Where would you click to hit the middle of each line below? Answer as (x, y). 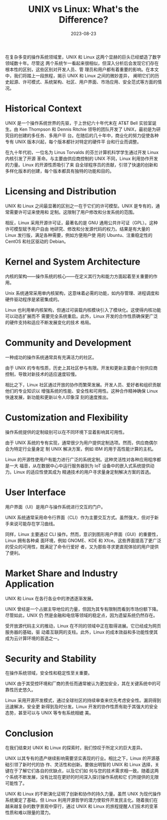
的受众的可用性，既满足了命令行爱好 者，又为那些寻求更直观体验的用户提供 (82, 546)
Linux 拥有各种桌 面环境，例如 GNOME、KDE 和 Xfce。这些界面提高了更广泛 (83, 540)
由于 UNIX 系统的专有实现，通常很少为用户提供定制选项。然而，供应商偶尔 (82, 443)
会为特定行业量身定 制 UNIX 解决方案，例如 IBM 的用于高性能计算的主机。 (81, 449)
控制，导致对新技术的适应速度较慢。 (42, 374)
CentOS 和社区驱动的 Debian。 (37, 241)
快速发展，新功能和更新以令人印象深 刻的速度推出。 (58, 397)
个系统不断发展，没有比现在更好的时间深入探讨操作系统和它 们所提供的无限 (82, 777)
